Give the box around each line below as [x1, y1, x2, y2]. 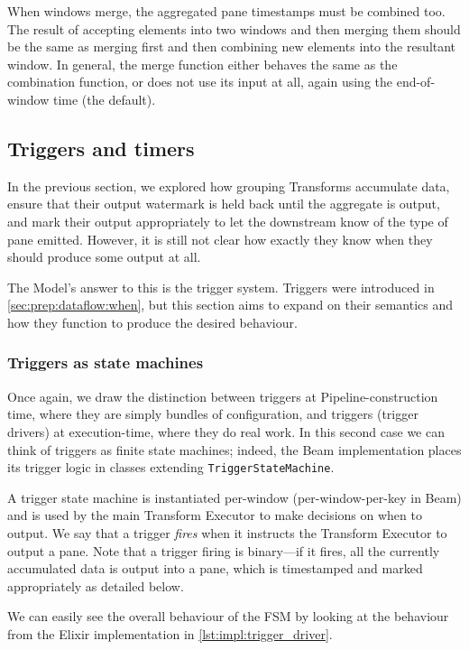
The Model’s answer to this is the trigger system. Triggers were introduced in [7, 277, 435, 296]
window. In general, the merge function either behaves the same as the [7, 54, 398, 73]
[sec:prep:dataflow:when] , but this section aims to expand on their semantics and [7, 295, 454, 314]
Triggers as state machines [7, 351, 204, 374]
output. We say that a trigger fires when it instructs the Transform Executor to [7, 523, 447, 542]
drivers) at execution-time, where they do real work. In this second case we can [7, 422, 445, 441]
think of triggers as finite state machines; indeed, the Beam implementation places [7, 440, 462, 459]
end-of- [396, 72, 436, 91]
